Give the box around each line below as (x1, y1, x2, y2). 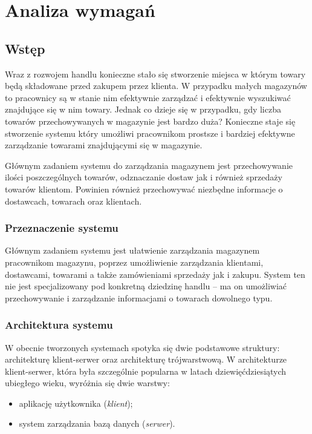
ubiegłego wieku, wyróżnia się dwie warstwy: (5, 376, 170, 389)
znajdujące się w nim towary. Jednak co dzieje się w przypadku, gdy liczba (5, 103, 281, 116)
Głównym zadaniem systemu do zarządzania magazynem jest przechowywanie (5, 159, 293, 171)
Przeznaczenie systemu (5, 220, 119, 235)
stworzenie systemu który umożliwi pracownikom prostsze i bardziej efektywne (5, 127, 295, 139)
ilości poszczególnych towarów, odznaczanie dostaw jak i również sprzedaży (5, 171, 282, 183)
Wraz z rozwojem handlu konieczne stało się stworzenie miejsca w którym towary (5, 67, 306, 80)
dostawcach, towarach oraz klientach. (5, 194, 142, 207)
